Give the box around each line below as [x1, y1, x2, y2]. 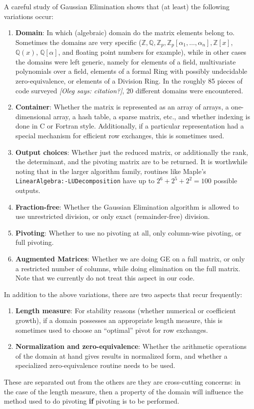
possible [213, 175, 237, 186]
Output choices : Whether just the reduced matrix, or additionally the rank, [15, 147, 248, 157]
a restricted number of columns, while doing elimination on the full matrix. [15, 263, 240, 273]
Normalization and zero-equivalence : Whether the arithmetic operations [15, 341, 247, 351]
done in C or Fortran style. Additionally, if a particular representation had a [15, 121, 244, 131]
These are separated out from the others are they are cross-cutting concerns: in [4, 376, 241, 387]
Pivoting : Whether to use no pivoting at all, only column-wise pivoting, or [15, 227, 242, 237]
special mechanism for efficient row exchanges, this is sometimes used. [15, 130, 225, 140]
